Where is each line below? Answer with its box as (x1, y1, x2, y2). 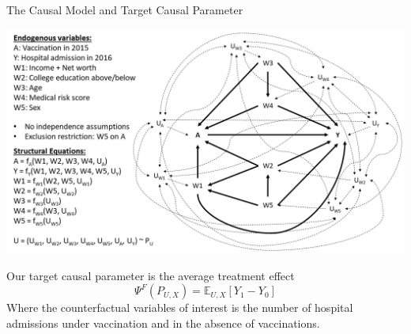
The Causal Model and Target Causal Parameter (6, 2, 243, 17)
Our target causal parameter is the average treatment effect (6, 267, 295, 283)
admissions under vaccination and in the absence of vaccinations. (6, 314, 320, 331)
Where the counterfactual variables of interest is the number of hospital (6, 299, 353, 316)
